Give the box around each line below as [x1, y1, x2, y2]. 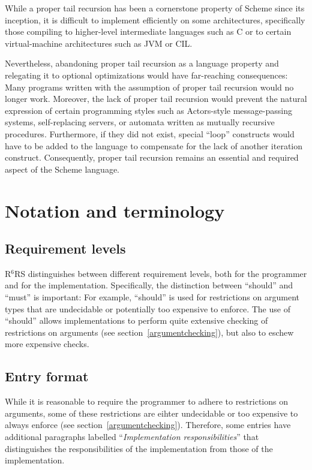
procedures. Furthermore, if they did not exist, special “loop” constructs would [5, 127, 295, 140]
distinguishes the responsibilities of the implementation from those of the [5, 442, 273, 454]
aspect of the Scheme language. [5, 162, 120, 175]
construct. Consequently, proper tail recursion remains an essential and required [5, 151, 299, 164]
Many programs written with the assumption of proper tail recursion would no [5, 80, 294, 93]
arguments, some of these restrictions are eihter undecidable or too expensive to [5, 406, 298, 419]
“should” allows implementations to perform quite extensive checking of [5, 314, 268, 327]
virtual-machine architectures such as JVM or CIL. [5, 37, 193, 49]
